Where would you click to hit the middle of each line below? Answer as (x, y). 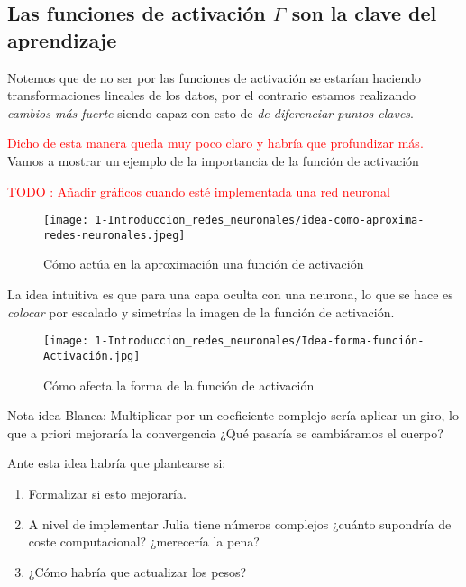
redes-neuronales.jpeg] (114, 235)
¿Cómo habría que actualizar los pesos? (137, 571)
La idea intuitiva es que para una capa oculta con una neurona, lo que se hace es (230, 294)
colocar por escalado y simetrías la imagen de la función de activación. (201, 312)
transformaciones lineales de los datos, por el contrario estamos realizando (212, 95)
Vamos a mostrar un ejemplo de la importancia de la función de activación (213, 160)
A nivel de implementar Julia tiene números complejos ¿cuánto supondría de (240, 523)
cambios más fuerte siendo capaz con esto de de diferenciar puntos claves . (211, 112)
